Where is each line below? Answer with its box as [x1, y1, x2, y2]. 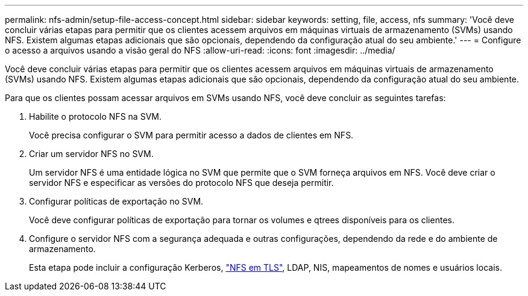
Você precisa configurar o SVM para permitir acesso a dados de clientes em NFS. [29, 130, 354, 140]
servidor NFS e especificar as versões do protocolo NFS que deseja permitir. [29, 177, 334, 188]
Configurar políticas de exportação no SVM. [29, 196, 204, 206]
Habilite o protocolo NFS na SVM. [29, 111, 162, 122]
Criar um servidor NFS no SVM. [29, 149, 154, 159]
